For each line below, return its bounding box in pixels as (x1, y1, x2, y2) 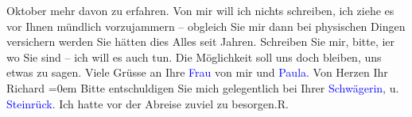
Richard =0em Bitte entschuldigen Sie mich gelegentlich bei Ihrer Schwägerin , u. (6, 79, 399, 96)
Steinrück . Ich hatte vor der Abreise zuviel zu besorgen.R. (6, 95, 289, 111)
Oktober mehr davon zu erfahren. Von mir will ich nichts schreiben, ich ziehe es (6, 2, 395, 18)
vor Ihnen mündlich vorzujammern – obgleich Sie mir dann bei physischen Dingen (6, 17, 406, 34)
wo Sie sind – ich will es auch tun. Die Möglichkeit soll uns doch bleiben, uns (6, 48, 382, 65)
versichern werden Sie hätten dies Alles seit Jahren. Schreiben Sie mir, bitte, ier (6, 33, 395, 50)
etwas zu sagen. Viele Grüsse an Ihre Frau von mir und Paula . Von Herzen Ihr (6, 64, 388, 81)
